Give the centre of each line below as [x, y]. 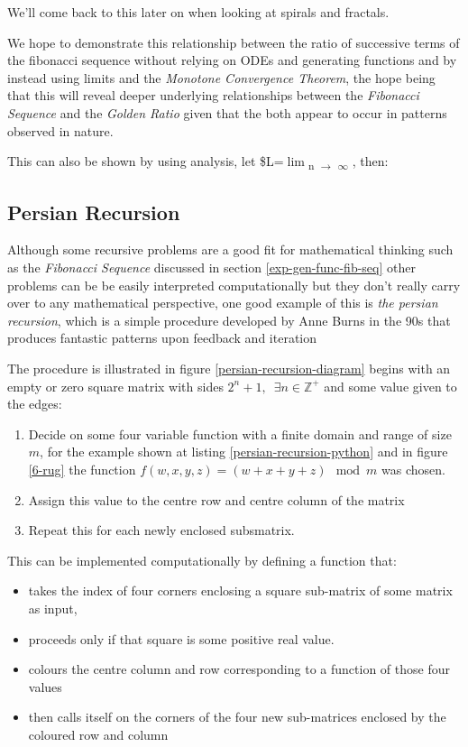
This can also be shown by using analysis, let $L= [146, 161]
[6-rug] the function [82, 470]
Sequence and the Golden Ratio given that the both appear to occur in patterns [227, 112]
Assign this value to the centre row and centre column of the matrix [216, 499]
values [45, 686]
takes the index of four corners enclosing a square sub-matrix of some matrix [240, 590]
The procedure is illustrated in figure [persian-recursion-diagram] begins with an [229, 369]
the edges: [35, 404]
